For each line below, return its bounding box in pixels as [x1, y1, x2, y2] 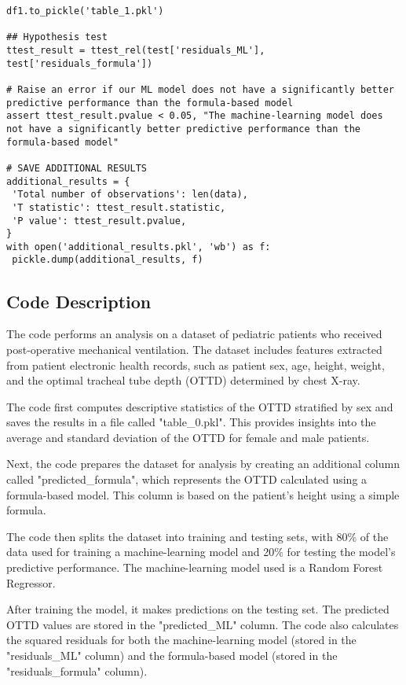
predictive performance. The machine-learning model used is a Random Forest [6, 559, 383, 576]
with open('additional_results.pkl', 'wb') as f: [6, 241, 271, 252]
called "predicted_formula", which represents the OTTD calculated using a [6, 471, 368, 488]
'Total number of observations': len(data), [12, 189, 248, 201]
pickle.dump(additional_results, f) [12, 254, 203, 266]
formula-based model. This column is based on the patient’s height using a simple [6, 486, 400, 503]
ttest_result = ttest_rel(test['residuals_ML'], [6, 44, 265, 56]
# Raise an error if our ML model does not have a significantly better [6, 83, 394, 95]
